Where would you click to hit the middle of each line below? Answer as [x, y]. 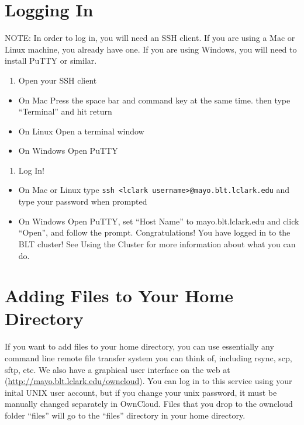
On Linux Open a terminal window [81, 131]
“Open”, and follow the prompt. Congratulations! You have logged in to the [154, 232]
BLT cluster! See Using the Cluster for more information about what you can [157, 243]
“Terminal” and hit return [65, 111]
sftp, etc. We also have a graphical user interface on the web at [118, 369]
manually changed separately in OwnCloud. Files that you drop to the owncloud [149, 404]
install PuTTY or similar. [51, 61]
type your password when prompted [83, 201]
